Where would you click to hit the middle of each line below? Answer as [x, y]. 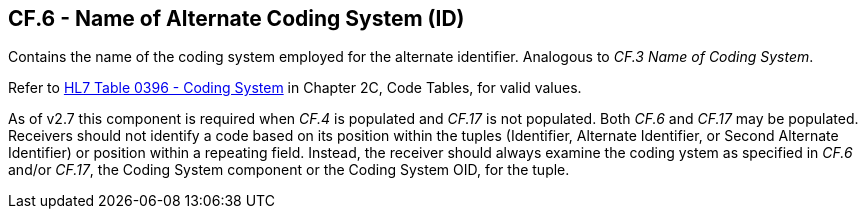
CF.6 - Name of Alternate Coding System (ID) [236, 18]
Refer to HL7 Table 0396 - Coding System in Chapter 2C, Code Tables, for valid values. [295, 88]
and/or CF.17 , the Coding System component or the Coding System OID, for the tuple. [289, 170]
